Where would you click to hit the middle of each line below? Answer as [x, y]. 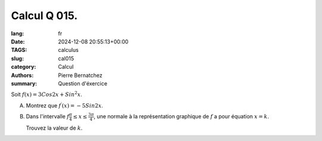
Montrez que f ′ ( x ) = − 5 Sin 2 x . [65, 105]
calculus [68, 50]
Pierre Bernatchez [80, 75]
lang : [18, 33]
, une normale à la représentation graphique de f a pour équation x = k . [181, 117]
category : [24, 67]
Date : [18, 41]
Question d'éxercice [83, 83]
